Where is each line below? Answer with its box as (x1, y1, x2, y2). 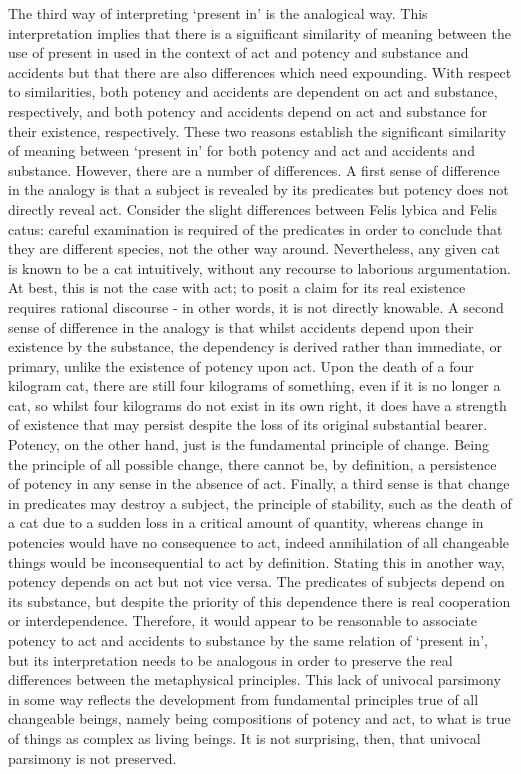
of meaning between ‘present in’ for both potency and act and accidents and (8, 140, 475, 161)
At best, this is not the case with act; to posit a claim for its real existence (8, 277, 466, 298)
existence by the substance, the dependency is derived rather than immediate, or (8, 336, 502, 357)
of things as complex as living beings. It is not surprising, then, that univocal (8, 727, 481, 748)
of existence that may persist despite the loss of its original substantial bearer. (8, 414, 488, 435)
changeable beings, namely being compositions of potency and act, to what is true (8, 708, 511, 729)
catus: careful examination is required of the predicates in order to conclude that (8, 218, 503, 239)
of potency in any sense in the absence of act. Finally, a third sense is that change (8, 473, 510, 494)
